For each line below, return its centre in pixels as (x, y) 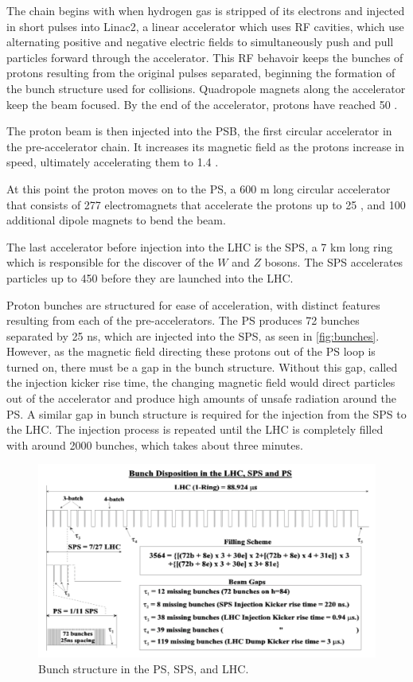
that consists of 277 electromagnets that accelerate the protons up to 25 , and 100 (206, 204)
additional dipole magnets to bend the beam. (116, 220)
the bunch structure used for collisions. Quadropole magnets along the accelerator (206, 88)
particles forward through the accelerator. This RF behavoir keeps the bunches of (205, 57)
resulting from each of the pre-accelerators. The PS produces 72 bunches (183, 320)
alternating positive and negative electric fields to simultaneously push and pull (200, 42)
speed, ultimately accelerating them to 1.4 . (113, 162)
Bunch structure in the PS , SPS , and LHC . (144, 669)
